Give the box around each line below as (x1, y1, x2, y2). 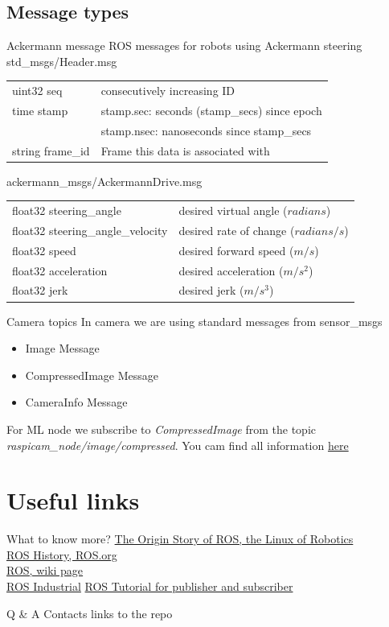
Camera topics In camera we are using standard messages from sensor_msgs (6, 312, 383, 329)
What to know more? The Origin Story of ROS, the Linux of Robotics (6, 530, 354, 547)
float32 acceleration (12, 262, 108, 278)
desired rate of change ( (178, 221, 295, 238)
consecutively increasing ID (100, 82, 235, 99)
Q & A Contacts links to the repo (6, 604, 173, 621)
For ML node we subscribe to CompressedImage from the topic (6, 420, 317, 437)
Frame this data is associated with (100, 142, 270, 159)
